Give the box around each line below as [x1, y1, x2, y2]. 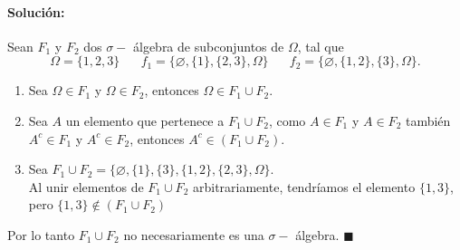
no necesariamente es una [123, 225, 264, 244]
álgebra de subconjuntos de [132, 36, 284, 55]
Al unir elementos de [28, 177, 144, 196]
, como [268, 111, 306, 130]
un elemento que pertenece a [65, 111, 225, 130]
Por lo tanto [7, 225, 75, 244]
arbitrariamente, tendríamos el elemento [192, 177, 416, 196]
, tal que [297, 36, 344, 55]
